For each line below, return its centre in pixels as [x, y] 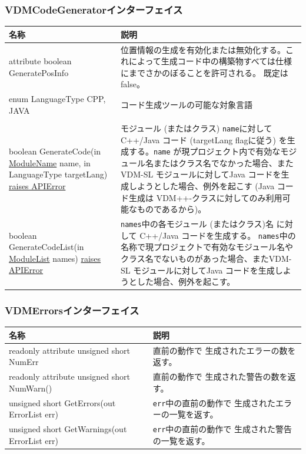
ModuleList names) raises [55, 258]
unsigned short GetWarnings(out [68, 429]
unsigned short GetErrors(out [62, 402]
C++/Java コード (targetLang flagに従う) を [204, 139]
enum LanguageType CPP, [57, 99]
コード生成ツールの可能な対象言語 [186, 104]
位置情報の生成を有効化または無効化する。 [203, 49]
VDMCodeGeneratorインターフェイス [94, 9]
